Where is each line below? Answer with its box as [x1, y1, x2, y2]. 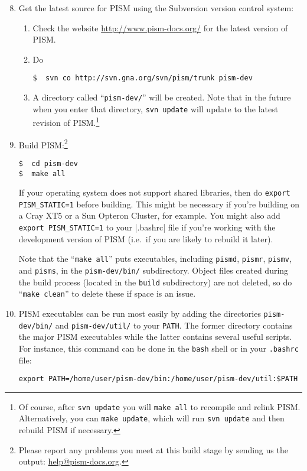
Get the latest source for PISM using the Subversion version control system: [18, 2, 294, 14]
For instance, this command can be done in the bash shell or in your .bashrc [18, 342, 299, 354]
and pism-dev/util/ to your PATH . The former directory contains [55, 319, 293, 331]
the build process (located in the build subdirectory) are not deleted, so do [18, 275, 292, 288]
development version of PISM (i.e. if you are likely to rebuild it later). [18, 232, 273, 245]
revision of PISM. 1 [32, 115, 100, 128]
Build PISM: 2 [18, 137, 68, 151]
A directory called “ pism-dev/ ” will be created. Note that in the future [32, 91, 291, 103]
